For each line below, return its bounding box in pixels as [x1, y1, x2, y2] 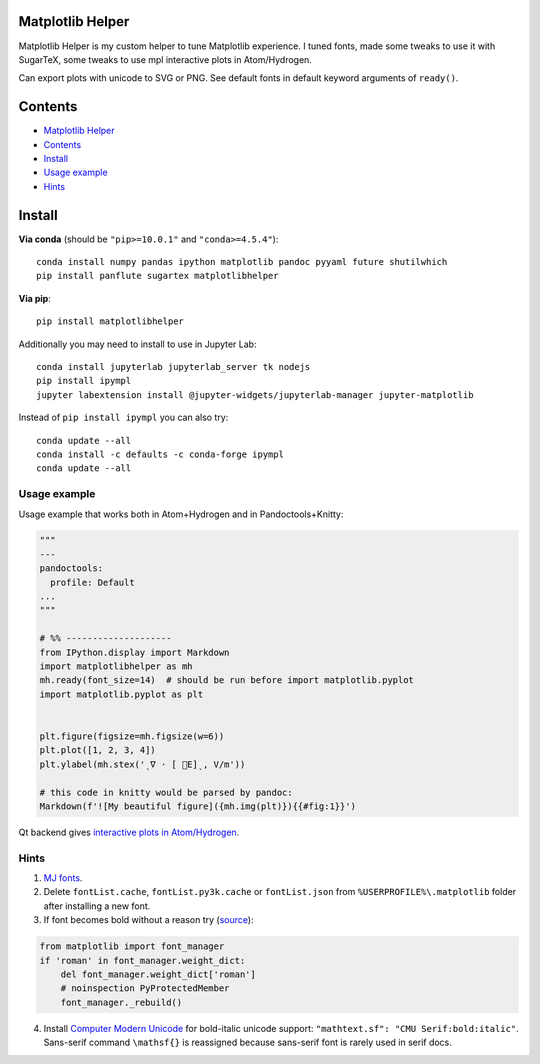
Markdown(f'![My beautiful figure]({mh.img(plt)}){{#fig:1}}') [39, 800, 357, 812]
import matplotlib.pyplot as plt [39, 688, 204, 700]
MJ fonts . [43, 872, 83, 884]
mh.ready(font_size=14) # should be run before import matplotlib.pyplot [39, 675, 415, 686]
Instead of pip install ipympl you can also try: [18, 411, 229, 424]
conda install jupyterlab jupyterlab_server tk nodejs [36, 361, 311, 373]
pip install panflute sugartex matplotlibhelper [36, 270, 279, 282]
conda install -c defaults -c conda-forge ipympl [36, 448, 285, 460]
